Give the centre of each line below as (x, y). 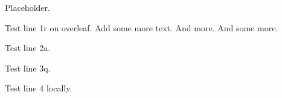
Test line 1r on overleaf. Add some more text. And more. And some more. (142, 27)
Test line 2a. (28, 48)
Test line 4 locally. (39, 88)
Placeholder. (27, 7)
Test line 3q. (28, 68)
